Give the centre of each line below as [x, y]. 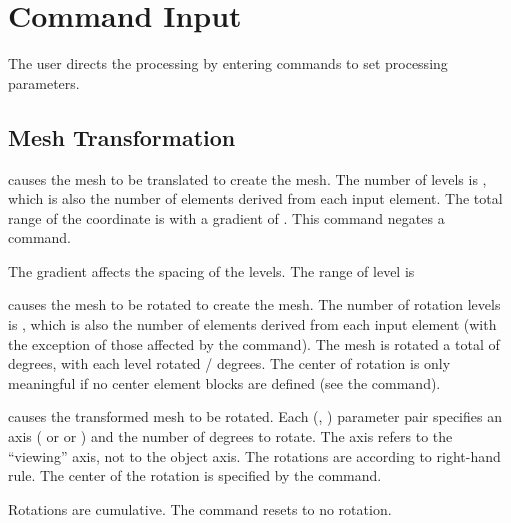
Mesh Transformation [122, 136]
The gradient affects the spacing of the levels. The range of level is [211, 270]
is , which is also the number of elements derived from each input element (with [252, 324]
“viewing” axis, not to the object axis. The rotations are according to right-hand [254, 455]
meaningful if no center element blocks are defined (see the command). [224, 382]
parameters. [44, 82]
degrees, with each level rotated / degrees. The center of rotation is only [229, 363]
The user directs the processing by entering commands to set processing [228, 63]
